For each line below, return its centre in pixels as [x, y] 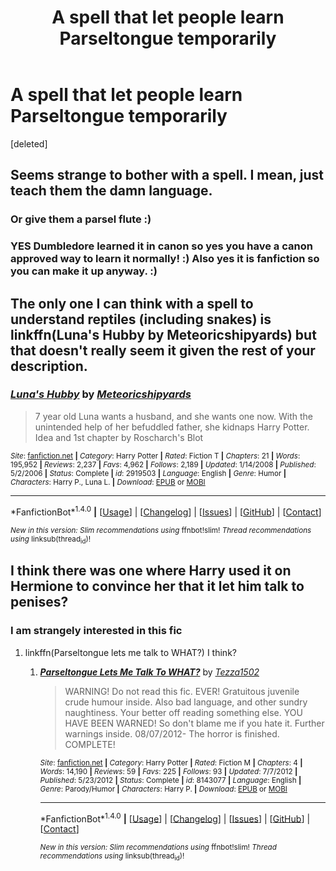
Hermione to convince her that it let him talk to [157, 586]
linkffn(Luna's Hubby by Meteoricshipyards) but [163, 334]
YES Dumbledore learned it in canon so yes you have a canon [161, 246]
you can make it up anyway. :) [84, 271]
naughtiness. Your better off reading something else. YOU [183, 712]
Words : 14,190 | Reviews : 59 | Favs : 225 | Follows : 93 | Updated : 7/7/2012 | [168, 771]
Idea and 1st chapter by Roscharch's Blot [119, 437]
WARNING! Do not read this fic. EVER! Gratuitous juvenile [182, 691]
